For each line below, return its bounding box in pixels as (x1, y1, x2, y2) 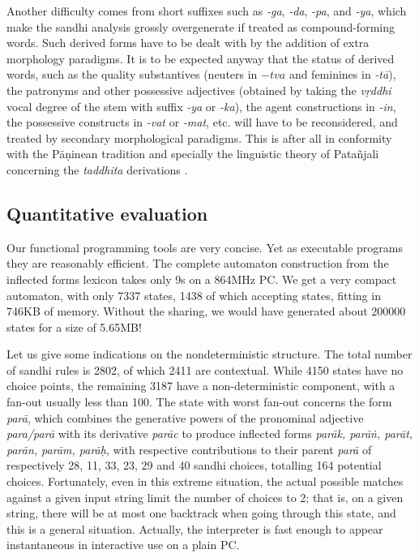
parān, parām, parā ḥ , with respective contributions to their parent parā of (6, 440, 372, 457)
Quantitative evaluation (6, 200, 208, 225)
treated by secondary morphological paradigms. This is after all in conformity (6, 129, 392, 146)
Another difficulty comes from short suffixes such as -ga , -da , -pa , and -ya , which (6, 2, 407, 19)
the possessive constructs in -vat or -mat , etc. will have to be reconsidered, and (6, 114, 398, 131)
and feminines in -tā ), (289, 66, 396, 83)
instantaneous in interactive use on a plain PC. (6, 536, 240, 553)
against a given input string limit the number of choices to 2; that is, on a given (6, 488, 404, 505)
